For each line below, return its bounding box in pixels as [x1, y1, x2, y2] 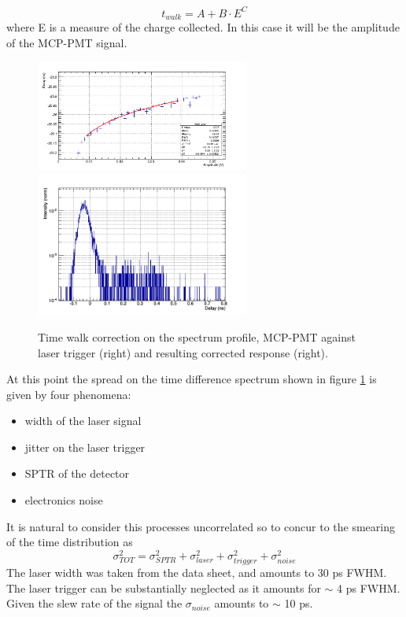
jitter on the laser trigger [24, 438, 146, 455]
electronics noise [24, 492, 103, 508]
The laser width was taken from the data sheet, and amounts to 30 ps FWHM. [6, 564, 387, 581]
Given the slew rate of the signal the [6, 595, 183, 611]
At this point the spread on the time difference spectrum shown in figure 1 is [6, 371, 377, 387]
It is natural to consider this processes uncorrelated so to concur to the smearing [6, 518, 395, 534]
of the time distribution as [6, 534, 133, 550]
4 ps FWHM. [337, 579, 400, 596]
